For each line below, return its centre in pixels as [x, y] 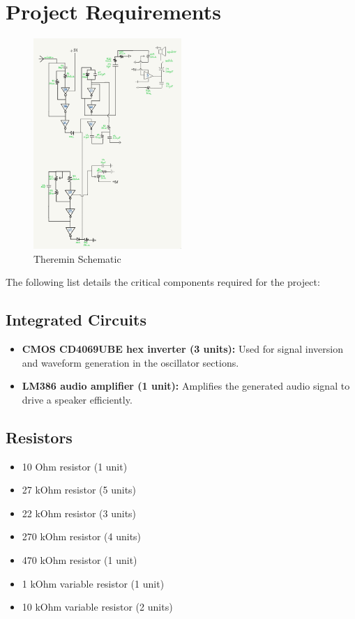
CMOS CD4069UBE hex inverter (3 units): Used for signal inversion [183, 349]
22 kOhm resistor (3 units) [79, 513]
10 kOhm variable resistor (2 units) [97, 607]
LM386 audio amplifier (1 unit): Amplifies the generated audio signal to [186, 386]
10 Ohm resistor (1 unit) [75, 466]
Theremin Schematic [77, 258]
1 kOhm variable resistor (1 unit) [93, 583]
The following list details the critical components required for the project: [163, 282]
